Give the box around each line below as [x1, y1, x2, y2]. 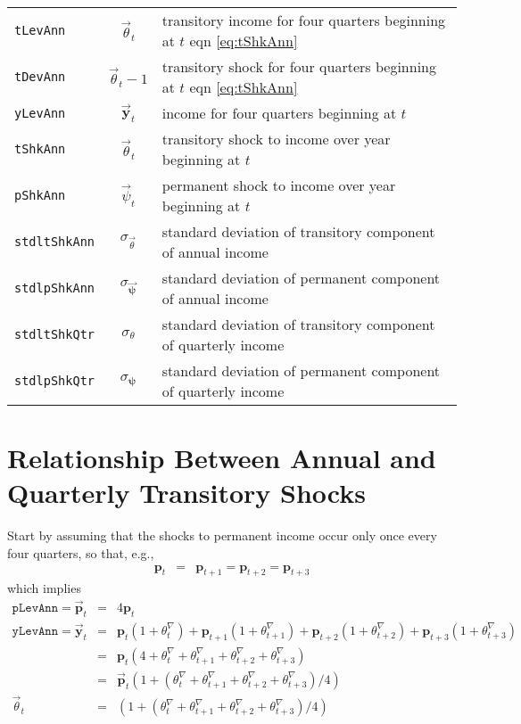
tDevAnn [14, 70, 66, 84]
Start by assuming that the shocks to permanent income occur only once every [7, 526, 437, 545]
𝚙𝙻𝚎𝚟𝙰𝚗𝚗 [12, 602, 59, 615]
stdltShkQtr [14, 327, 95, 341]
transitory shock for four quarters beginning [161, 56, 436, 77]
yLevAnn [14, 105, 66, 120]
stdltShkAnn [14, 234, 95, 249]
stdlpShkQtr [14, 374, 95, 388]
